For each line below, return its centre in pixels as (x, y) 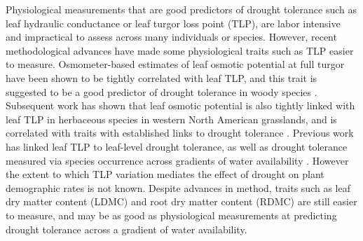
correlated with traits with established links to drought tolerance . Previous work (180, 133)
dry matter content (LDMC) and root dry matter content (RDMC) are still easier (181, 201)
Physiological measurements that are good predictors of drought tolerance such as (181, 9)
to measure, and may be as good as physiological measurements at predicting (171, 215)
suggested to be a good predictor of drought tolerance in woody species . (162, 91)
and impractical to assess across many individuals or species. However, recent (171, 37)
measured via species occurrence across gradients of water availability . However (177, 160)
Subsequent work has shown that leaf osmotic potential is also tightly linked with (180, 105)
